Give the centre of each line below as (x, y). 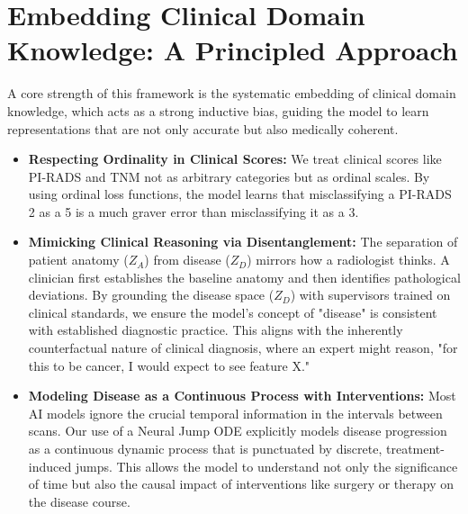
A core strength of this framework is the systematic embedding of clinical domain (232, 93)
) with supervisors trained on (370, 295)
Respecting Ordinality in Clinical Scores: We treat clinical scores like (235, 159)
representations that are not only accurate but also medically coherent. (203, 128)
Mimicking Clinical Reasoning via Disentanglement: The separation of (243, 242)
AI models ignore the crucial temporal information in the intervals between (235, 413)
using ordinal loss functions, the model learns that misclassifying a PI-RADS (240, 194)
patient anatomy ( (78, 260)
